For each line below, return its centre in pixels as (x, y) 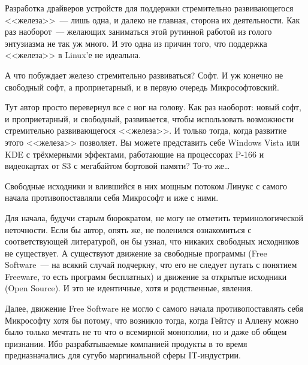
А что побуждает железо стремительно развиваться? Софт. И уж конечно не (144, 75)
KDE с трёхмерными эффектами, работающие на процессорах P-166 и (135, 154)
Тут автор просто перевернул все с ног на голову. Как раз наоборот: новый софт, (153, 107)
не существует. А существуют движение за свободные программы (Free (136, 253)
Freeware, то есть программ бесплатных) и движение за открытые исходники (146, 276)
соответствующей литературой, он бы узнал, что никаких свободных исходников (152, 241)
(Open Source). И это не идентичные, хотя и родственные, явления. (129, 288)
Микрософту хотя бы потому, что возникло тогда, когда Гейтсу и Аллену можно (152, 320)
